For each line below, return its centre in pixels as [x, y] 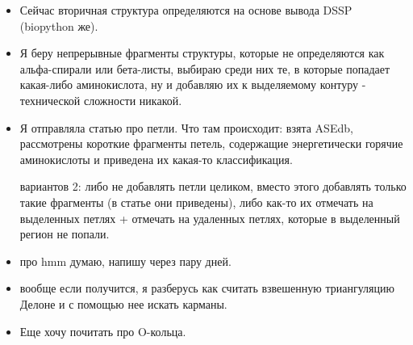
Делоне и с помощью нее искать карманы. [123, 303]
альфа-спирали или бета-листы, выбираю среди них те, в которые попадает [205, 68]
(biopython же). [59, 25]
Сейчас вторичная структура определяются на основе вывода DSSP [186, 10]
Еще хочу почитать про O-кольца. [103, 331]
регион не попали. [65, 234]
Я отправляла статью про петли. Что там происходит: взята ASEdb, [186, 127]
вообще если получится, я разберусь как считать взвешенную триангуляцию [207, 288]
